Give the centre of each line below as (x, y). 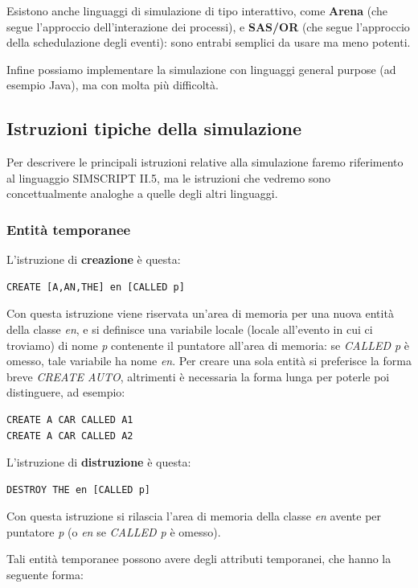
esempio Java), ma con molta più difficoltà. (113, 85)
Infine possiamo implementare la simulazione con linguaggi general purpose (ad (201, 69)
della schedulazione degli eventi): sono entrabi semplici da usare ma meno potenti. (209, 42)
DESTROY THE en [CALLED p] (78, 489)
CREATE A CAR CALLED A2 (70, 436)
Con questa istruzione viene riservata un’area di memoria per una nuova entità (200, 313)
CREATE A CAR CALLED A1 (70, 419)
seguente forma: (45, 575)
